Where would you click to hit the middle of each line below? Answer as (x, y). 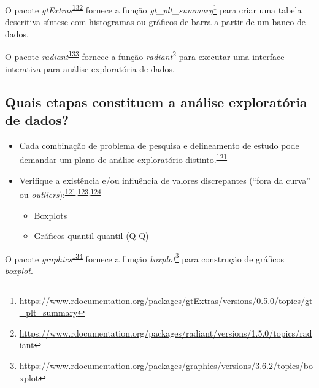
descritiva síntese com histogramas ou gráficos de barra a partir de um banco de (155, 22)
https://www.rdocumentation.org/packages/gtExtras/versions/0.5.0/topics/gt (166, 300)
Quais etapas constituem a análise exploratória (156, 101)
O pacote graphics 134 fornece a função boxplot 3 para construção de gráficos (145, 257)
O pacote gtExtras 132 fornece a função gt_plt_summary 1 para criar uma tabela (153, 9)
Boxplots (51, 215)
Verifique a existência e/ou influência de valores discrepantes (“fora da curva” (165, 180)
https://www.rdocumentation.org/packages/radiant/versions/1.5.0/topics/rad (166, 333)
